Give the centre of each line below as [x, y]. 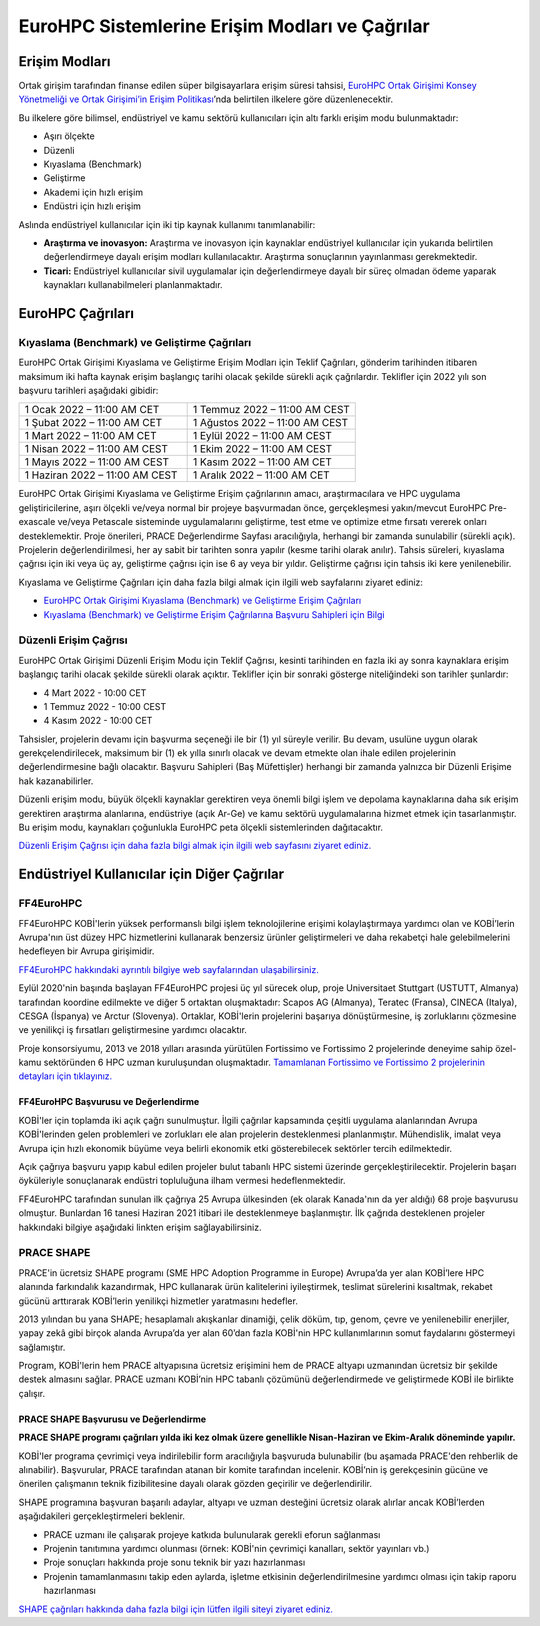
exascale [37, 522]
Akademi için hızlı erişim [93, 192]
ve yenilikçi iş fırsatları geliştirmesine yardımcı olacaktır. [132, 1030]
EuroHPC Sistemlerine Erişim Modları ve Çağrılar [224, 26]
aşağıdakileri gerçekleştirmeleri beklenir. [101, 1516]
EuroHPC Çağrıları [76, 313]
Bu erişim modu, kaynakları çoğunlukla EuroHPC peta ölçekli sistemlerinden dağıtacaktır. [201, 827]
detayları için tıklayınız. [65, 1076]
